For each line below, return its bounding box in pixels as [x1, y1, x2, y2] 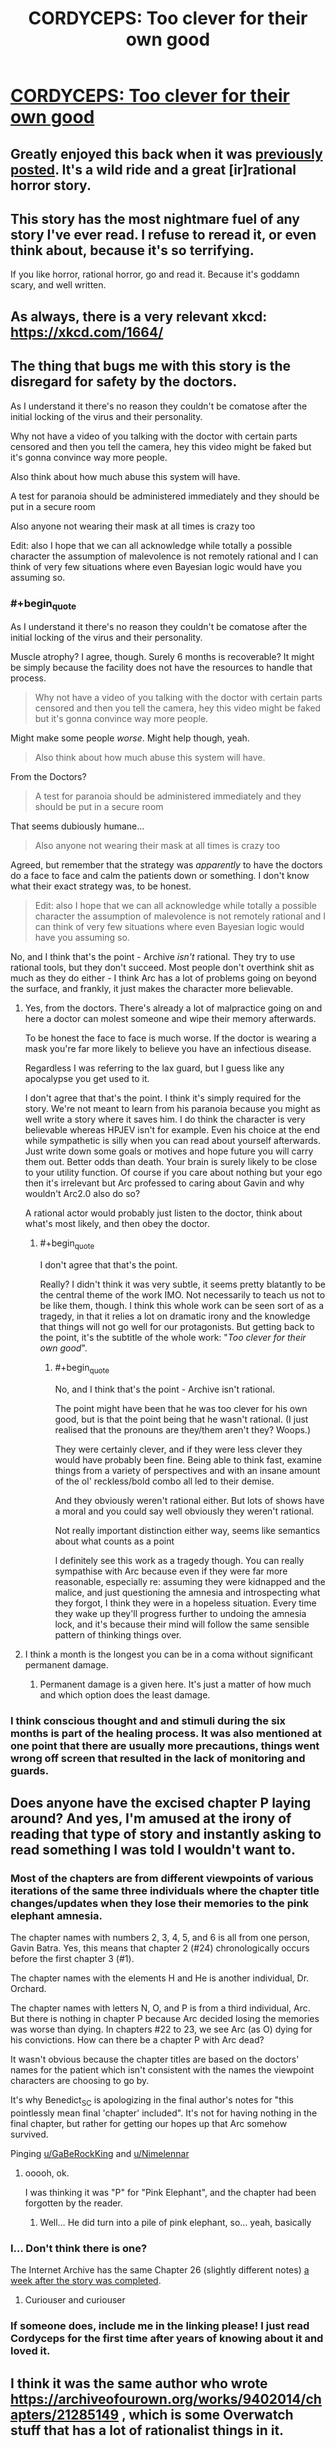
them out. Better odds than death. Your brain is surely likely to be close [24, 1156, 318, 1168]
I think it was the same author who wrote [10, 2375, 268, 2392]
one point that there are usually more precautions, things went [10, 1738, 320, 1752]
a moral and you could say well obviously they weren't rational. [54, 1505, 315, 1517]
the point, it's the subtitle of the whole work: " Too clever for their [39, 1331, 307, 1343]
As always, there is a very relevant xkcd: [10, 308, 268, 325]
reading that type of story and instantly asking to [10, 1826, 322, 1843]
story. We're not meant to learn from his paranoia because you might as [24, 1103, 321, 1115]
